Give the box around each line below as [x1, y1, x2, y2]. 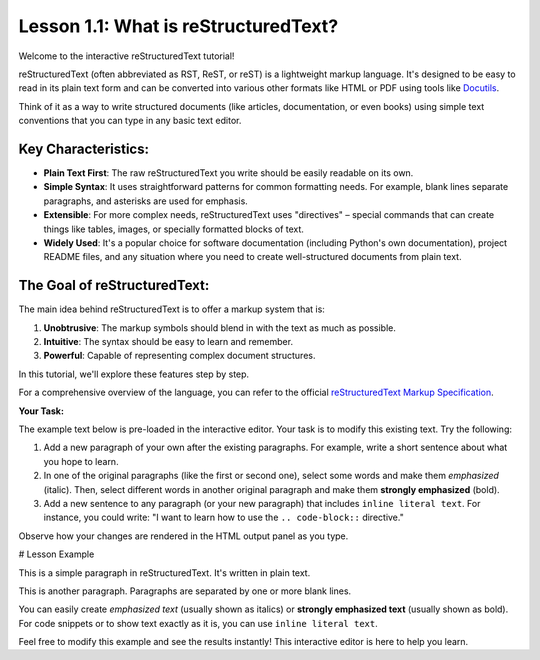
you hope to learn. [43, 455, 119, 467]
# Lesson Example [18, 548, 95, 560]
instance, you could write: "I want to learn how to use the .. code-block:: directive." [43, 511, 404, 524]
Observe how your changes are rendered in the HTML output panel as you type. [18, 530, 349, 542]
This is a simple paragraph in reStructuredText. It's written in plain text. [18, 566, 311, 579]
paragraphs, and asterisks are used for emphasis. [43, 195, 249, 207]
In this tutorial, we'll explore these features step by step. [18, 368, 250, 380]
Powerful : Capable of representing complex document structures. [43, 350, 316, 362]
